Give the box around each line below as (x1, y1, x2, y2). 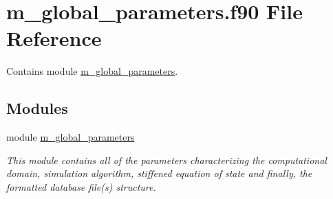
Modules (6, 97, 68, 119)
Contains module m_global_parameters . (6, 64, 178, 78)
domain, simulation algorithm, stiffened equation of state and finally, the (6, 166, 312, 180)
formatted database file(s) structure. (6, 179, 156, 194)
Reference (6, 24, 102, 52)
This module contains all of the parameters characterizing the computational (6, 152, 327, 167)
